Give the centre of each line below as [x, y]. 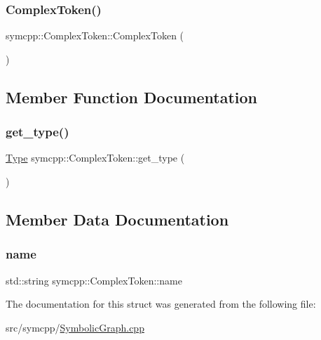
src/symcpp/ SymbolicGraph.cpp [75, 327]
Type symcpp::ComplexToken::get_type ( [95, 158]
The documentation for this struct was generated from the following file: [161, 304]
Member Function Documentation [132, 97]
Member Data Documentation [117, 219]
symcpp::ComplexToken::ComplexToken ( [95, 35]
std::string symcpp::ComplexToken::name [94, 280]
